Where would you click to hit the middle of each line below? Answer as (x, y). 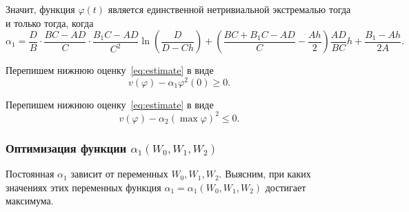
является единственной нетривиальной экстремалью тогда (229, 9)
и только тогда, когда (50, 22)
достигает (286, 187)
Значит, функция (40, 9)
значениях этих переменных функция (83, 187)
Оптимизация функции (66, 147)
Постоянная (30, 174)
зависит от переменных (119, 174)
